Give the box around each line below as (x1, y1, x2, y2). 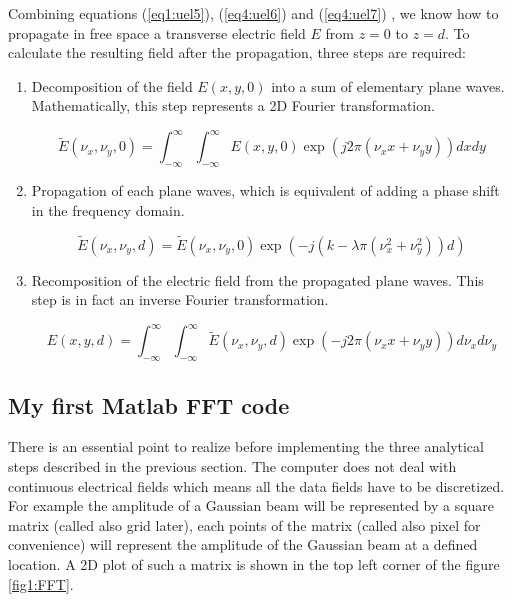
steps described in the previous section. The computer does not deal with (8, 455, 457, 476)
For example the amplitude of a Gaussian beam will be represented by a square (8, 495, 495, 516)
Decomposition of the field (31, 75, 193, 96)
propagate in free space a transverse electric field (8, 22, 306, 43)
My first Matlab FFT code (8, 389, 290, 420)
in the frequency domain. (31, 199, 185, 220)
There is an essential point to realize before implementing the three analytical (8, 436, 484, 457)
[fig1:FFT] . (8, 573, 74, 594)
